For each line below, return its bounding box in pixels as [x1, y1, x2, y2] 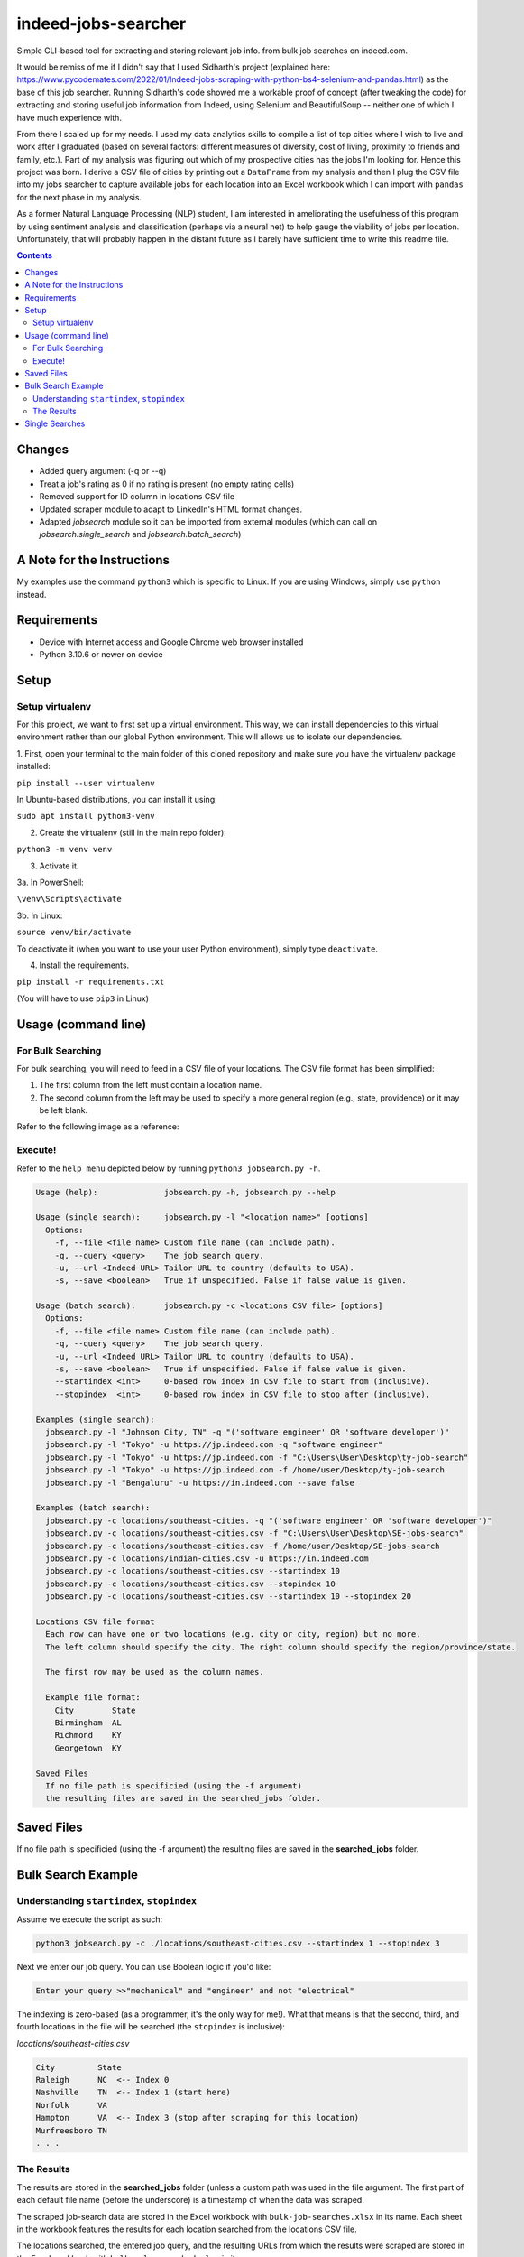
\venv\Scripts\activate [16, 894, 122, 905]
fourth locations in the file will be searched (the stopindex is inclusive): [16, 2021, 286, 2032]
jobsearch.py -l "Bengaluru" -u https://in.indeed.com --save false [45, 1477, 355, 1488]
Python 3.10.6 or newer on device [39, 648, 163, 659]
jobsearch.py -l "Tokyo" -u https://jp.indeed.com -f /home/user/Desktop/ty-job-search [45, 1465, 446, 1475]
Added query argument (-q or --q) [39, 466, 167, 477]
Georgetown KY [54, 1742, 122, 1753]
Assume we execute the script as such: [16, 1914, 162, 1925]
